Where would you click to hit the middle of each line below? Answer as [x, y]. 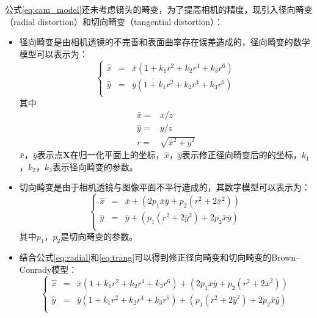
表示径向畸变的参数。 [95, 166]
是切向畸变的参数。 [99, 236]
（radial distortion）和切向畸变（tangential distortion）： [114, 21]
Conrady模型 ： [48, 269]
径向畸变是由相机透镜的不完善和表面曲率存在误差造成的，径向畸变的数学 [165, 42]
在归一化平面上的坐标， [117, 155]
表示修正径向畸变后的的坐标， [242, 155]
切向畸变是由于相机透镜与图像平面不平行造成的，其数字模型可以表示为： [165, 187]
